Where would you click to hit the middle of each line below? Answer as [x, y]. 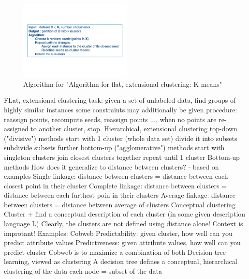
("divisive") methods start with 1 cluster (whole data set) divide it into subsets [121, 138]
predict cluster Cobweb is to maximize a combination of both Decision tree [115, 252]
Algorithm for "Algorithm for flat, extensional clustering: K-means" [123, 84]
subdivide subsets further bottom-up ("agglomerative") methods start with [114, 147]
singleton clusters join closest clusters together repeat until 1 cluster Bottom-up [122, 157]
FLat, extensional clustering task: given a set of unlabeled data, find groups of [120, 100]
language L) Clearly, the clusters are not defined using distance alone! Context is [124, 224]
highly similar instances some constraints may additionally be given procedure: [121, 109]
